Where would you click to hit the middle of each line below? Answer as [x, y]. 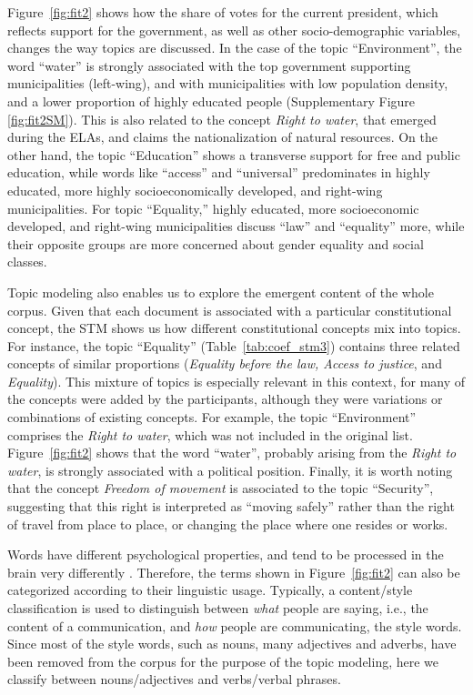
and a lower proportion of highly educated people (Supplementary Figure [211, 101]
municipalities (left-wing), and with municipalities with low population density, [228, 83]
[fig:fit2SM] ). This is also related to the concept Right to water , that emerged [222, 119]
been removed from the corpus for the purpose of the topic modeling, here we [223, 661]
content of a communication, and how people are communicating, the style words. [235, 625]
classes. [27, 262]
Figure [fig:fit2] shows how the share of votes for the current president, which [223, 12]
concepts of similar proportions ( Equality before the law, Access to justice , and [225, 363]
